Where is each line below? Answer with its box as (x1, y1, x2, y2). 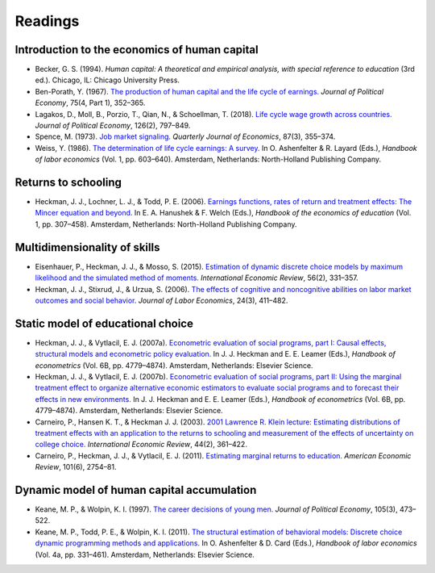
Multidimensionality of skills (14, 240, 160, 254)
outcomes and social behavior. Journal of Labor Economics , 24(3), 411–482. (35, 295, 288, 305)
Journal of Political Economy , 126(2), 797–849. (35, 121, 191, 131)
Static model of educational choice (14, 316, 193, 330)
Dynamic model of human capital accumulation (14, 483, 257, 496)
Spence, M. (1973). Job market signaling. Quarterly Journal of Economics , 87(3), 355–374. (35, 132, 336, 141)
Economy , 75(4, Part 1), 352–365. (35, 98, 146, 108)
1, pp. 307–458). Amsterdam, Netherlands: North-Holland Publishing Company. (35, 219, 297, 229)
